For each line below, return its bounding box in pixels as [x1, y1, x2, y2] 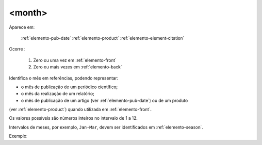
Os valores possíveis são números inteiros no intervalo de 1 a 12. [9, 115, 138, 121]
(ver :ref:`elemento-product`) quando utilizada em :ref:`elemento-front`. [9, 107, 152, 113]
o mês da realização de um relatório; [21, 91, 95, 97]
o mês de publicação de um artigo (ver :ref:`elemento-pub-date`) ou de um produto [21, 97, 188, 103]
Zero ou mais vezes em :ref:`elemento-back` [33, 64, 122, 70]
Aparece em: [9, 24, 35, 30]
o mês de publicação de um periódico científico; [21, 84, 118, 90]
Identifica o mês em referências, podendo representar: [9, 75, 118, 81]
